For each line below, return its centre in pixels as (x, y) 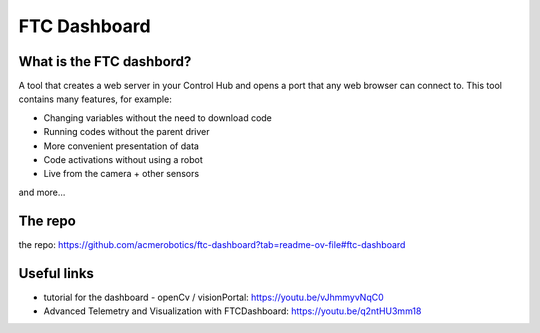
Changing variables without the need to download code (157, 117)
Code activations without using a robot (123, 160)
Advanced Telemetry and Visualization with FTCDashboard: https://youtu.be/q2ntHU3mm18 (232, 311)
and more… (42, 192)
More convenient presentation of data (121, 146)
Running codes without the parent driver (126, 132)
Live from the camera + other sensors (121, 174)
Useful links (56, 273)
